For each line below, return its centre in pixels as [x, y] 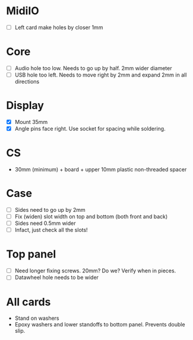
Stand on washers [37, 318]
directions [27, 82]
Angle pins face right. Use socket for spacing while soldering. [90, 129]
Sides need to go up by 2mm [50, 210]
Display [25, 106]
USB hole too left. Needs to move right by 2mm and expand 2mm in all [101, 75]
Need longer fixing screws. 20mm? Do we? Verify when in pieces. [95, 271]
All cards [29, 302]
